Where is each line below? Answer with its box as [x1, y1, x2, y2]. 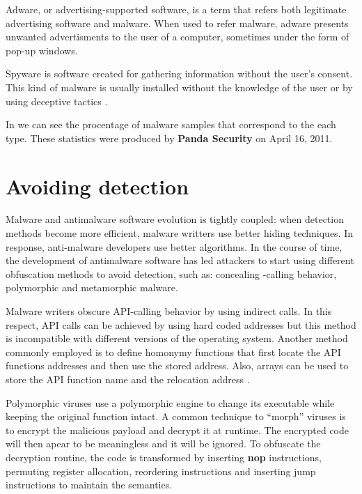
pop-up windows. [6, 43, 78, 57]
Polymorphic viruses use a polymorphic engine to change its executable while [6, 395, 335, 410]
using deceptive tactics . [6, 93, 108, 108]
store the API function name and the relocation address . [6, 372, 250, 386]
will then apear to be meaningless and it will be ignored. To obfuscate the [6, 436, 321, 451]
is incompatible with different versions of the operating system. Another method [6, 331, 348, 346]
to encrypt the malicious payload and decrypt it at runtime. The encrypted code [6, 422, 349, 437]
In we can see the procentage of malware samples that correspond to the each [6, 117, 336, 132]
